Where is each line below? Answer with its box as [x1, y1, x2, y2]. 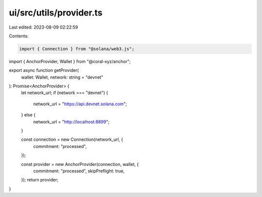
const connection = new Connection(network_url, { [21, 136, 123, 143]
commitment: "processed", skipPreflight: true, [33, 168, 125, 174]
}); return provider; [21, 177, 59, 183]
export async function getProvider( [9, 67, 79, 73]
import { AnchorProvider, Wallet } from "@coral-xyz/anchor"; [9, 58, 131, 64]
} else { [21, 112, 36, 118]
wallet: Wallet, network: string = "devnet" [21, 74, 104, 80]
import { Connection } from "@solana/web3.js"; [19, 46, 134, 51]
